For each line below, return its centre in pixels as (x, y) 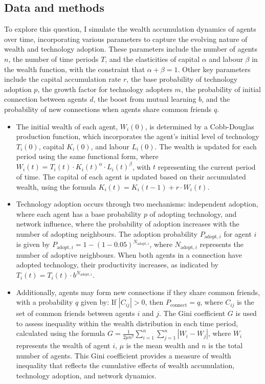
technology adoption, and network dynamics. (86, 376)
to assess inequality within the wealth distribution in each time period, (127, 323)
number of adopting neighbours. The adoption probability (107, 233)
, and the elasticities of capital (152, 59)
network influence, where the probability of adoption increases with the (128, 224)
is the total (226, 345)
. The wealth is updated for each (206, 146)
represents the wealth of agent (63, 345)
